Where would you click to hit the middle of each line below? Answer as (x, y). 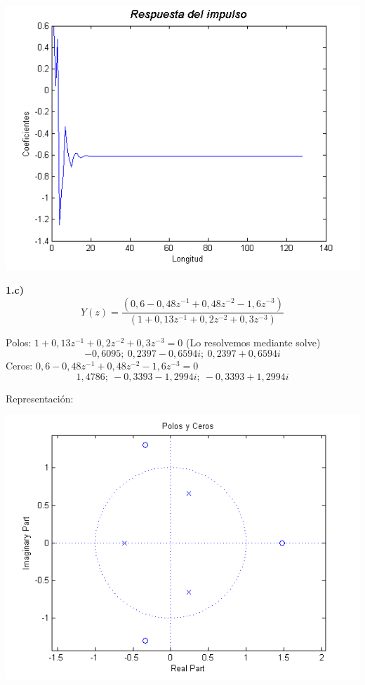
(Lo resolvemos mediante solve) (253, 342)
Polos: (19, 342)
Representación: (40, 398)
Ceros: (19, 365)
